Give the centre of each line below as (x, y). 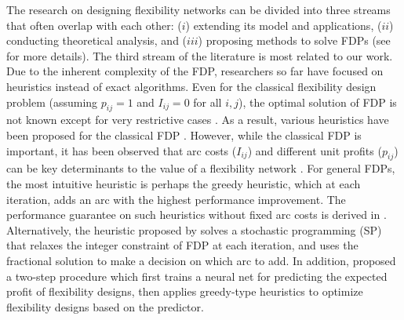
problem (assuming (52, 102)
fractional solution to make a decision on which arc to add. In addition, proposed (201, 260)
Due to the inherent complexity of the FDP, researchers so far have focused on (195, 71)
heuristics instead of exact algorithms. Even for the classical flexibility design (191, 86)
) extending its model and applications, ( (284, 25)
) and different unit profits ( (315, 150)
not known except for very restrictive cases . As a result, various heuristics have (198, 120)
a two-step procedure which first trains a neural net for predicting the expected (197, 276)
